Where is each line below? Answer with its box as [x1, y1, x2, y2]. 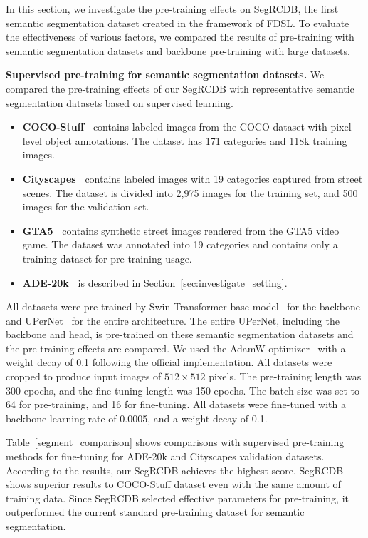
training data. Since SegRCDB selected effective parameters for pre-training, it [6, 490, 349, 505]
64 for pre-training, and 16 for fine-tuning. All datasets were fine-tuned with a [6, 397, 346, 412]
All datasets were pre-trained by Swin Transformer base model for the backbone [6, 299, 360, 314]
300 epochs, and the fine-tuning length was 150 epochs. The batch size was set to [6, 382, 360, 397]
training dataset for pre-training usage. [22, 250, 192, 265]
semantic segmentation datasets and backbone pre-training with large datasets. [6, 43, 350, 58]
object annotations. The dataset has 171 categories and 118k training [45, 133, 347, 148]
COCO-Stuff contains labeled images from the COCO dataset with [22, 119, 327, 134]
